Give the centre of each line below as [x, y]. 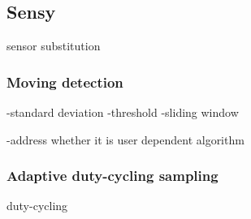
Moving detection [65, 82]
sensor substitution [54, 46]
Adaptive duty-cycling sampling [113, 176]
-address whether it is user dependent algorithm [125, 139]
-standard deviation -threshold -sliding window [123, 112]
